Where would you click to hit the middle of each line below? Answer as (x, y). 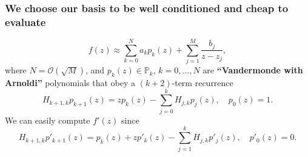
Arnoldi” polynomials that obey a (70, 83)
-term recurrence (203, 83)
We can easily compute (48, 120)
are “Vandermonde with (253, 70)
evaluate (25, 22)
